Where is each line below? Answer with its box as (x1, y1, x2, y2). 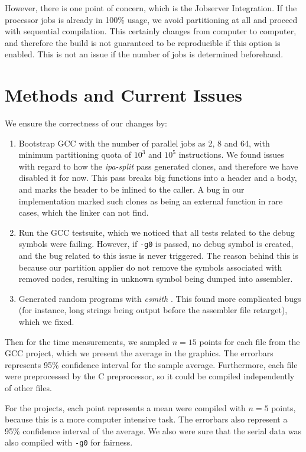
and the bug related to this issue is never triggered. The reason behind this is (18, 249, 299, 262)
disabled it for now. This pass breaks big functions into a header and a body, (18, 171, 297, 184)
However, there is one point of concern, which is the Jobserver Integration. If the (5, 2, 297, 14)
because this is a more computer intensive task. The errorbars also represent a (5, 413, 288, 425)
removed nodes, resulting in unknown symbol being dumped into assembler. (18, 272, 293, 285)
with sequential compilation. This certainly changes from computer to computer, (5, 25, 297, 37)
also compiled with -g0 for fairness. (5, 436, 133, 448)
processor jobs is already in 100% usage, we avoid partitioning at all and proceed (5, 13, 298, 25)
